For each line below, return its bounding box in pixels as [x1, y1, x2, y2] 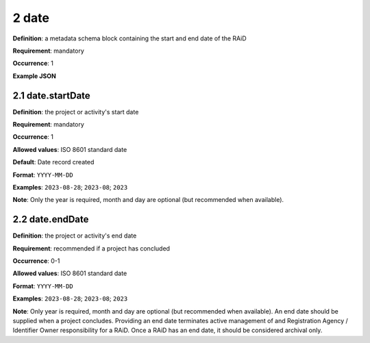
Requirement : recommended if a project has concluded [12, 244, 171, 253]
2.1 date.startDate [12, 90, 90, 101]
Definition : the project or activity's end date [12, 231, 137, 240]
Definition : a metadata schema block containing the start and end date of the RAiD [12, 34, 247, 42]
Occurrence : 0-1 [12, 257, 60, 265]
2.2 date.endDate [12, 214, 89, 225]
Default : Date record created [12, 158, 95, 166]
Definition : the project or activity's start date [12, 107, 139, 116]
